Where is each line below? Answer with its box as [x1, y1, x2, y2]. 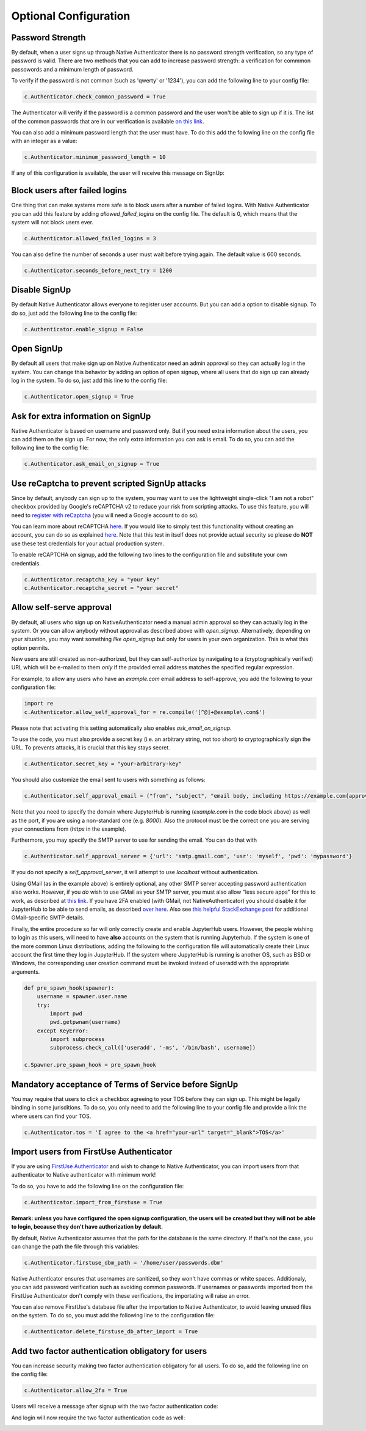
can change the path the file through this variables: [11, 1243, 140, 1250]
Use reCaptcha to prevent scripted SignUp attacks [11, 478, 207, 488]
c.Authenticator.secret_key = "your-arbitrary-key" [24, 760, 182, 767]
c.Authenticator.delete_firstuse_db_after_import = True [24, 1328, 198, 1335]
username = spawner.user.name [37, 993, 127, 1000]
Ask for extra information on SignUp [11, 411, 151, 421]
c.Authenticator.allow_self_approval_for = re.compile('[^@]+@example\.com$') [24, 708, 265, 715]
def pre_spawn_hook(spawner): [24, 984, 115, 991]
